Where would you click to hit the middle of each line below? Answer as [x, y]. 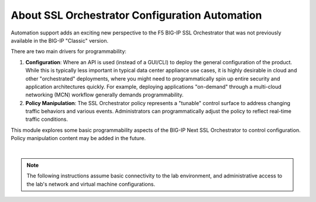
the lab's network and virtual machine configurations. [91, 184]
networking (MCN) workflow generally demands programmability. [104, 95]
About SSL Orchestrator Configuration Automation [136, 15]
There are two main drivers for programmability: [69, 51]
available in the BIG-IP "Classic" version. [59, 40]
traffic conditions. [47, 119]
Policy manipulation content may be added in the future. [78, 138]
